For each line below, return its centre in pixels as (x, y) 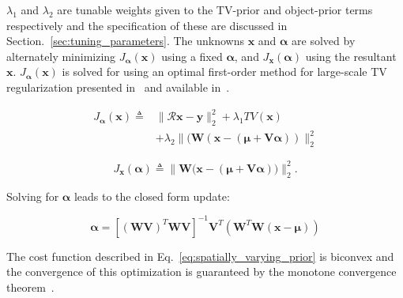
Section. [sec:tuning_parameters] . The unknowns (125, 41)
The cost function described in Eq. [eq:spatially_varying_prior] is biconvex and (200, 256)
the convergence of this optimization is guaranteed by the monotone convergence (201, 272)
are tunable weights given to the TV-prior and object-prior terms (215, 9)
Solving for (33, 196)
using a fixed (192, 56)
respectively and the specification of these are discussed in (147, 25)
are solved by (324, 41)
